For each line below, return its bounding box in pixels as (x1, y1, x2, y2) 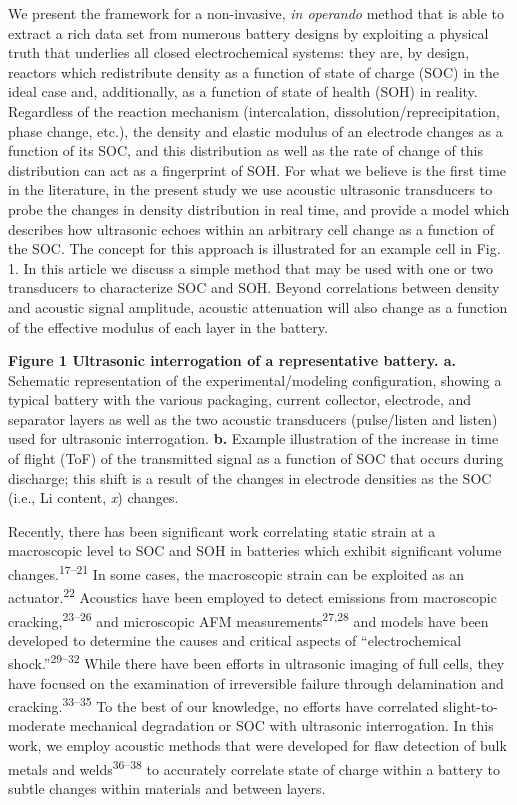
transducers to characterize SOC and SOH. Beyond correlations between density (8, 277, 500, 298)
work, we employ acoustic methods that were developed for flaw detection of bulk (8, 735, 507, 756)
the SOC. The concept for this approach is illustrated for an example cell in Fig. (8, 238, 501, 259)
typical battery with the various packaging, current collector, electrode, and (8, 389, 472, 410)
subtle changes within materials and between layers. (8, 777, 326, 798)
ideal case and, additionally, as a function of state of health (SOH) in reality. (8, 81, 478, 102)
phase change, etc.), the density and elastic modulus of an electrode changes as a (8, 120, 503, 141)
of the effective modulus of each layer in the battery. (8, 316, 328, 337)
